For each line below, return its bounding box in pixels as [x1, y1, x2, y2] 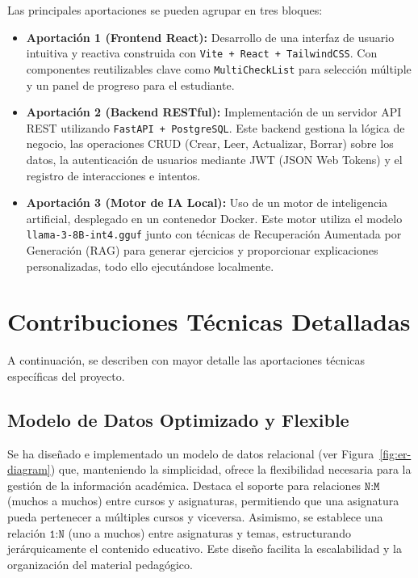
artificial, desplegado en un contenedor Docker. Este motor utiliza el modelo [26, 209, 403, 226]
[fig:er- [379, 445, 412, 462]
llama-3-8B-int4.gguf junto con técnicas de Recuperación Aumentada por [26, 226, 402, 243]
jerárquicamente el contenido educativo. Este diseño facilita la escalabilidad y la [7, 540, 402, 557]
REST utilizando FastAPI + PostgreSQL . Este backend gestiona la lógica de [26, 119, 405, 136]
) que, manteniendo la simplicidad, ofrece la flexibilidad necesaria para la [50, 461, 412, 478]
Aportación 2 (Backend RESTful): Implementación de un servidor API [26, 103, 402, 120]
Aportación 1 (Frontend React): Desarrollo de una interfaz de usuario [26, 28, 395, 45]
